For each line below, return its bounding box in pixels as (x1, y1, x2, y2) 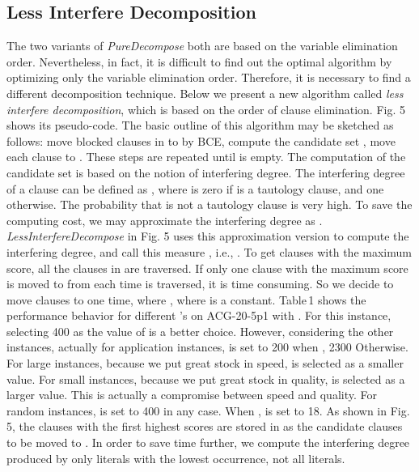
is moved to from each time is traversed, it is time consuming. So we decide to (6, 275, 394, 292)
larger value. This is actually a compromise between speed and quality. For (6, 386, 377, 403)
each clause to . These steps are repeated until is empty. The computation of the (6, 148, 406, 165)
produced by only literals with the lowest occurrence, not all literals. (6, 449, 345, 466)
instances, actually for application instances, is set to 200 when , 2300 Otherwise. (6, 338, 408, 355)
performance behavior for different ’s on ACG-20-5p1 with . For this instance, (6, 307, 391, 324)
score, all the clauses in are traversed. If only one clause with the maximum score (6, 259, 408, 276)
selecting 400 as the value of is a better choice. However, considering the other (6, 322, 394, 339)
